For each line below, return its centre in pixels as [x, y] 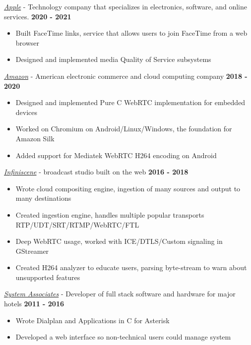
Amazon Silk [35, 138]
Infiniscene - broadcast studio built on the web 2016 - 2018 [96, 172]
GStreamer [32, 251]
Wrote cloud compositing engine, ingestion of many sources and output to [128, 188]
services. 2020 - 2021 [38, 16]
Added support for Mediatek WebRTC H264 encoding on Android [116, 155]
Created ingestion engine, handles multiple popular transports [110, 214]
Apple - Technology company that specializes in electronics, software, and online [125, 6]
